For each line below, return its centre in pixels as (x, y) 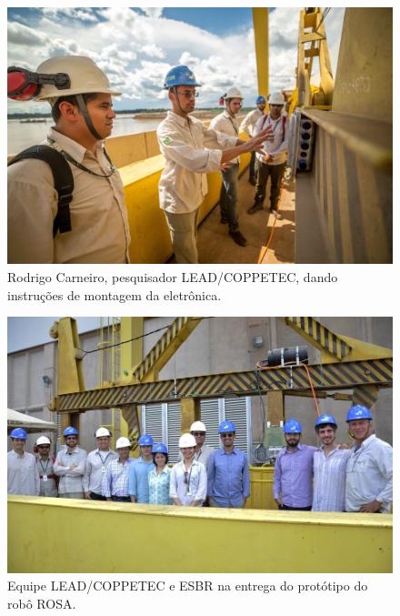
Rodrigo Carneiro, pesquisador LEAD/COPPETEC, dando (173, 276)
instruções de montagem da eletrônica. (115, 294)
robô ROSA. (42, 603)
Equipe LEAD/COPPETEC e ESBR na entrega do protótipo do (188, 586)
